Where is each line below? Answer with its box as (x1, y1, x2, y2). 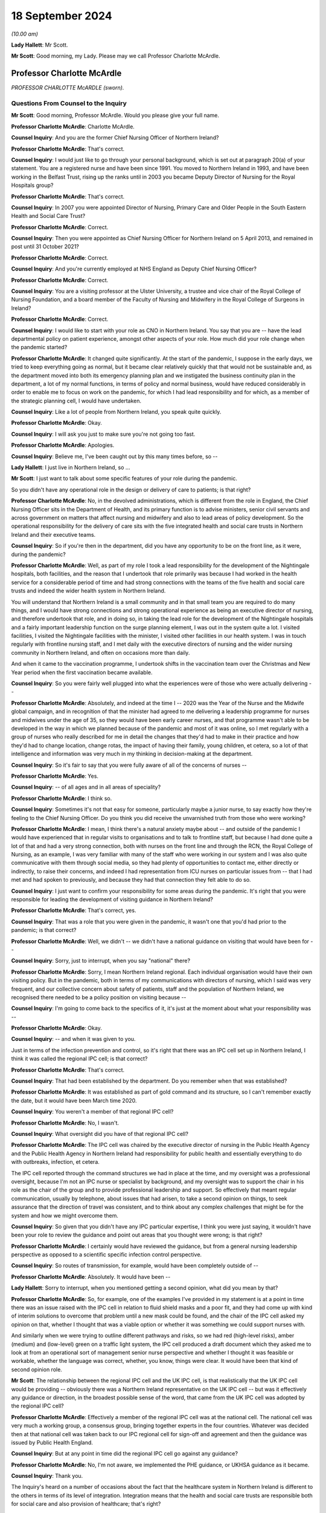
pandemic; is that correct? (11, 927, 77, 934)
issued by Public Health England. (11, 1439, 94, 1446)
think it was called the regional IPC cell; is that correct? (11, 1055, 148, 1062)
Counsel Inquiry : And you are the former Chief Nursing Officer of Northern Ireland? (11, 134, 219, 142)
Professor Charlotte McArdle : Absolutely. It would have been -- (11, 1273, 171, 1280)
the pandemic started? (11, 344, 68, 351)
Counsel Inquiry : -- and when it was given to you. (11, 1035, 136, 1043)
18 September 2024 (11, 9, 112, 22)
